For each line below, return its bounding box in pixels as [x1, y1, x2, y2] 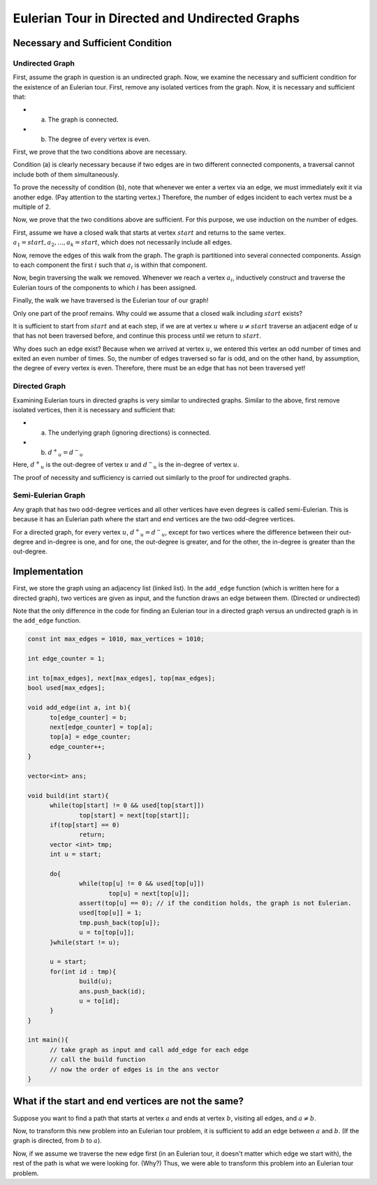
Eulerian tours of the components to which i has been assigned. [13, 283, 197, 291]
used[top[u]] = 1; [79, 909, 142, 917]
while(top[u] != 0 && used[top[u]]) [79, 880, 205, 887]
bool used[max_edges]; [27, 684, 105, 692]
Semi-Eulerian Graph [13, 490, 86, 500]
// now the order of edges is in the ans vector [50, 1066, 219, 1073]
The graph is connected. [47, 115, 119, 124]
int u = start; [50, 850, 102, 859]
